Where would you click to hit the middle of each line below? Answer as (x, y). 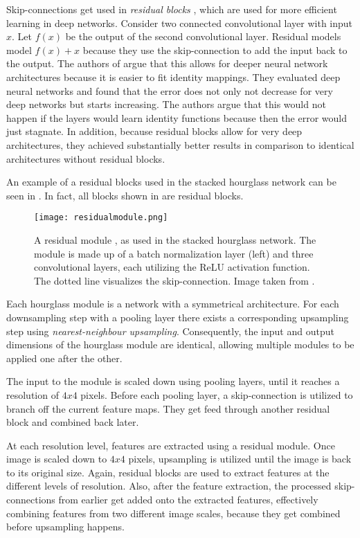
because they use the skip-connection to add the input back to (215, 50)
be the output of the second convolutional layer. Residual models (203, 36)
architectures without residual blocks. (86, 158)
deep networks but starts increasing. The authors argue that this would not (166, 104)
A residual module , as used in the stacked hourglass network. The (175, 239)
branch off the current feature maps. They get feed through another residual (168, 408)
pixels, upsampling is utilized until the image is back (240, 459)
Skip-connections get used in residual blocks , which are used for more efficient (172, 9)
